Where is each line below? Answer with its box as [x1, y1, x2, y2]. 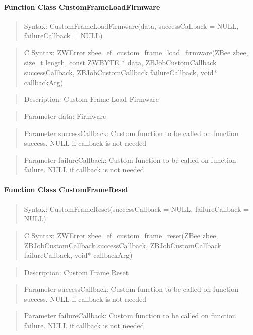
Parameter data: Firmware [24, 110, 106, 121]
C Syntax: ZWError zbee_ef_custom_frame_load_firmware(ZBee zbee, [24, 47, 248, 57]
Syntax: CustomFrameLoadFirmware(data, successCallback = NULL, [24, 20, 239, 31]
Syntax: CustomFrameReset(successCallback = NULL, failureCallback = [24, 203, 249, 214]
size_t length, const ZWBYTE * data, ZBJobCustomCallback [24, 57, 217, 68]
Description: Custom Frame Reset [24, 266, 129, 277]
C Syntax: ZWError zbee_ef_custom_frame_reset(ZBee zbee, [24, 230, 218, 240]
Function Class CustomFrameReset [4, 184, 129, 194]
